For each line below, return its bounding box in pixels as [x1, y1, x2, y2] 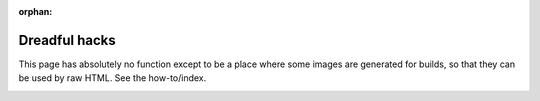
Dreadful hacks [18, 31, 117, 49]
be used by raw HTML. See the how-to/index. [18, 72, 207, 84]
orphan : [18, 6, 53, 17]
